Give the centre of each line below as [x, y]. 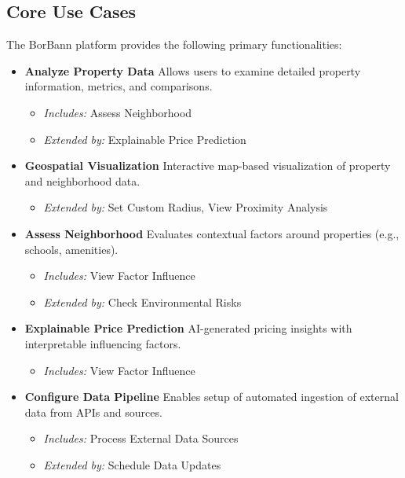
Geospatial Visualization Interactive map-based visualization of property [208, 165]
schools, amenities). [71, 249]
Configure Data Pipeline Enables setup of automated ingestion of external [212, 397]
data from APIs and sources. [93, 412]
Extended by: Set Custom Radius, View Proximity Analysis [186, 207]
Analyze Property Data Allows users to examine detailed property [193, 70]
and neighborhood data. [82, 180]
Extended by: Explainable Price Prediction [145, 139]
